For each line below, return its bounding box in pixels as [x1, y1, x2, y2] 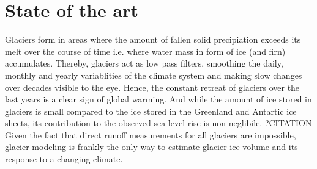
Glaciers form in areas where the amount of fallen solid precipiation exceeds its [5, 33, 301, 46]
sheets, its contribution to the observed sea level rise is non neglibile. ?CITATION [5, 117, 312, 129]
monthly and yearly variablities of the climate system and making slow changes [5, 68, 302, 81]
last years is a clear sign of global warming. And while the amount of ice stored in [5, 93, 312, 106]
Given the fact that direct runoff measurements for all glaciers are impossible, [5, 128, 296, 141]
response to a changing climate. [5, 153, 123, 165]
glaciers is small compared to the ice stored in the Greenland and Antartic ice [5, 104, 297, 117]
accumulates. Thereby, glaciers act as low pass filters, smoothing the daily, [5, 57, 283, 70]
